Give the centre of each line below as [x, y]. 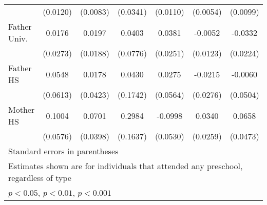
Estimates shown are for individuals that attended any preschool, [126, 166]
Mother [22, 109]
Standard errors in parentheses [63, 151]
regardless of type [40, 178]
